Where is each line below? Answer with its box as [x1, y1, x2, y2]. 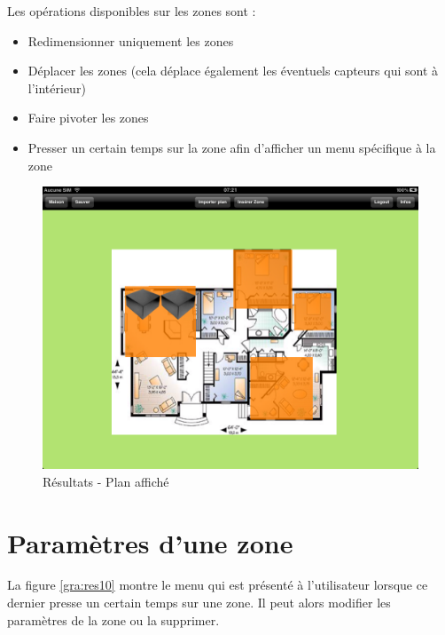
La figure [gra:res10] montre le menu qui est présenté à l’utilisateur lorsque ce [7, 575, 428, 594]
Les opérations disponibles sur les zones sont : [7, 2, 256, 20]
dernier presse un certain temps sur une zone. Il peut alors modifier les [7, 593, 391, 612]
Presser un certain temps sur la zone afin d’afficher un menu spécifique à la [27, 138, 436, 156]
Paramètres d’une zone [7, 524, 293, 560]
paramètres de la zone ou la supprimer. [7, 610, 220, 629]
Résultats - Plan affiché [43, 472, 169, 490]
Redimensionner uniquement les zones [27, 31, 234, 50]
